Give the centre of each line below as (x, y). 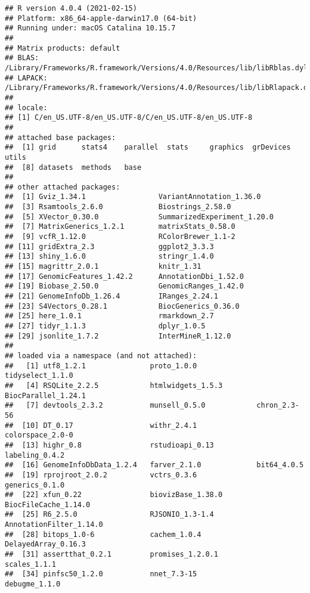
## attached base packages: (61, 137)
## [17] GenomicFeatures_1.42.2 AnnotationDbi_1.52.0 (124, 276)
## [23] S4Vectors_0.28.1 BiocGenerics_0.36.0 (122, 306)
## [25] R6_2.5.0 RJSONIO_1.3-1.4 (109, 515)
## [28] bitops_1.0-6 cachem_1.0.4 (103, 534)
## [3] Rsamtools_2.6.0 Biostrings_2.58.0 (118, 207)
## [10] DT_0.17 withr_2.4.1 (101, 425)
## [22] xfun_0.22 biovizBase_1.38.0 (114, 495)
